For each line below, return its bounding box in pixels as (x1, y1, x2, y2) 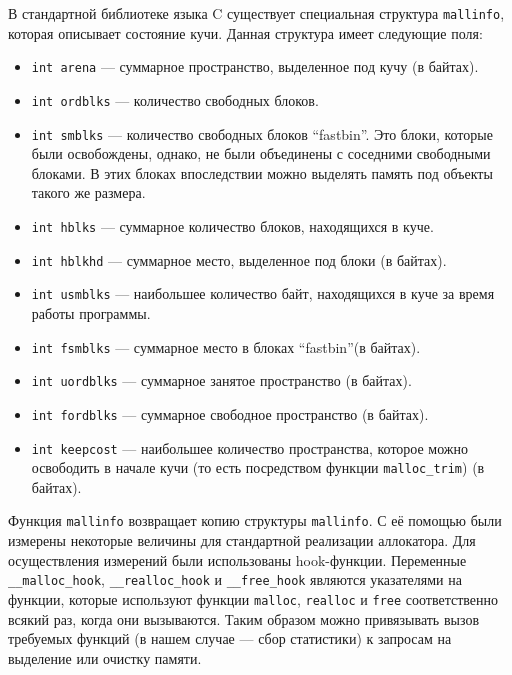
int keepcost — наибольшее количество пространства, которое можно (31, 437, 469, 458)
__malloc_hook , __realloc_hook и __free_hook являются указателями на (8, 569, 462, 590)
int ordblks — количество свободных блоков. (31, 89, 319, 110)
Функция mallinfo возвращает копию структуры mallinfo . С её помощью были (8, 510, 502, 531)
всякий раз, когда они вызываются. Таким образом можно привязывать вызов (8, 608, 479, 629)
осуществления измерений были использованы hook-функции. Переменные (8, 549, 467, 570)
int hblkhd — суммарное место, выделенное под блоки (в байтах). (31, 249, 447, 270)
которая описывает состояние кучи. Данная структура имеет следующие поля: (8, 22, 483, 43)
